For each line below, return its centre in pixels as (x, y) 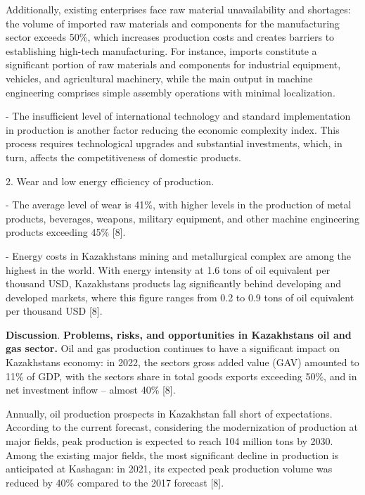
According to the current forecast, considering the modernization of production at (182, 427)
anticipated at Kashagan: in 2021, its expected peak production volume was (169, 469)
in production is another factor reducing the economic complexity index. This (173, 129)
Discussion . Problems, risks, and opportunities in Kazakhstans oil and (179, 334)
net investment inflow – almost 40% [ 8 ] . (91, 390)
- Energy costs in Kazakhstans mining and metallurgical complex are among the (178, 255)
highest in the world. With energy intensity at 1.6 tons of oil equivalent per (168, 269)
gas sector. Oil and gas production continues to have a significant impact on (173, 348)
